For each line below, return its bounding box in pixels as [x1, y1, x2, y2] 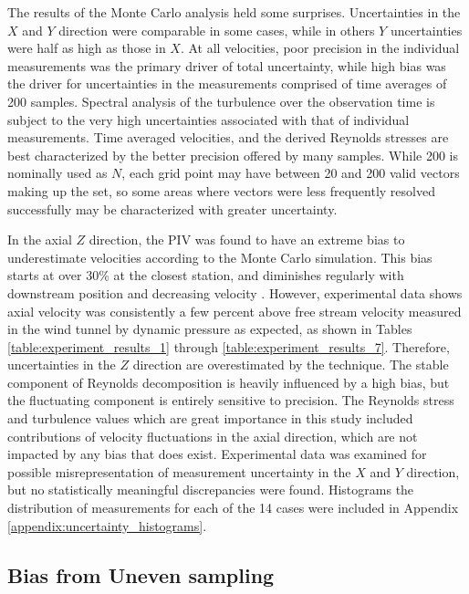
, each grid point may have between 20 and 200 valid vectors [121, 163, 460, 182]
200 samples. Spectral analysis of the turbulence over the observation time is [7, 91, 435, 110]
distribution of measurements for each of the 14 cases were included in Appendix [7, 498, 459, 517]
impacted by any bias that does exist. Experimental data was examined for [7, 444, 427, 464]
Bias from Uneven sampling [7, 560, 275, 589]
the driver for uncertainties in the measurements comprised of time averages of [7, 74, 447, 93]
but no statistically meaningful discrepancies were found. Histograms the [7, 480, 414, 499]
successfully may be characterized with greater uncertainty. [7, 199, 338, 218]
